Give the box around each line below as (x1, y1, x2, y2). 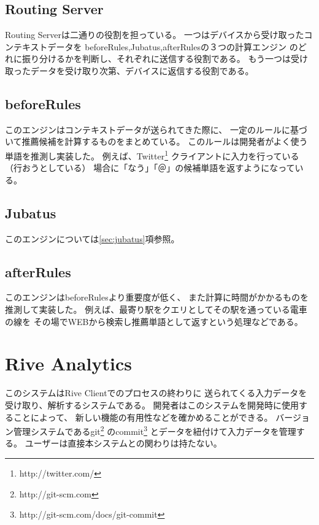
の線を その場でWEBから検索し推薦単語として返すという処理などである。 (5, 315, 303, 328)
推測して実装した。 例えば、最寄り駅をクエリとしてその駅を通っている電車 (5, 303, 307, 315)
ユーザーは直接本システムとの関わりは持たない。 (25, 437, 222, 450)
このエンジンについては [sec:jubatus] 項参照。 (5, 232, 180, 245)
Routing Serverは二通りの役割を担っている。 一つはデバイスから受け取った (5, 28, 304, 41)
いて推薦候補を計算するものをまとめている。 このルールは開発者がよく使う (5, 135, 308, 148)
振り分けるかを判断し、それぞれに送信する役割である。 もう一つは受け (21, 52, 309, 65)
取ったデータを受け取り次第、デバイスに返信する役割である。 (5, 64, 254, 77)
